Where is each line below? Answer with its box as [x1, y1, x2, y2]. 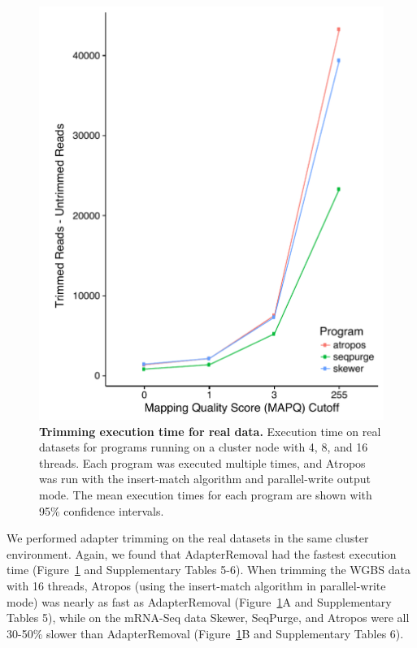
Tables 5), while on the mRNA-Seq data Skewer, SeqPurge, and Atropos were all [7, 609, 410, 626]
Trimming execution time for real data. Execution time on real [39, 422, 381, 439]
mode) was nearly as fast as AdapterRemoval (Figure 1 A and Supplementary [7, 593, 392, 610]
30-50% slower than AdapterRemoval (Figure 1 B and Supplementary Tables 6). [7, 624, 404, 642]
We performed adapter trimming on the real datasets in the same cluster [7, 529, 369, 546]
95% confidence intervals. [39, 502, 164, 519]
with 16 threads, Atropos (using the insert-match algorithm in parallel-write [7, 577, 386, 594]
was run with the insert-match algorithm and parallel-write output [39, 470, 371, 487]
